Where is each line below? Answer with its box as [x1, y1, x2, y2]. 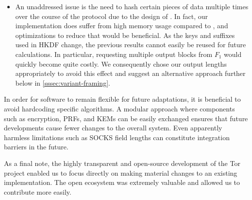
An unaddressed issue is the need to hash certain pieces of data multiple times [15, 1, 249, 11]
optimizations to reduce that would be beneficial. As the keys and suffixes [15, 30, 235, 40]
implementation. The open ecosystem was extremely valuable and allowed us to [4, 177, 240, 187]
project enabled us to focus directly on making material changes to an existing [4, 167, 237, 178]
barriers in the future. [4, 142, 68, 152]
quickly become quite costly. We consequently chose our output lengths [15, 58, 227, 69]
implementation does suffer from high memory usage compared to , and [15, 20, 228, 31]
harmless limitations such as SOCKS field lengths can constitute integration [4, 132, 230, 142]
